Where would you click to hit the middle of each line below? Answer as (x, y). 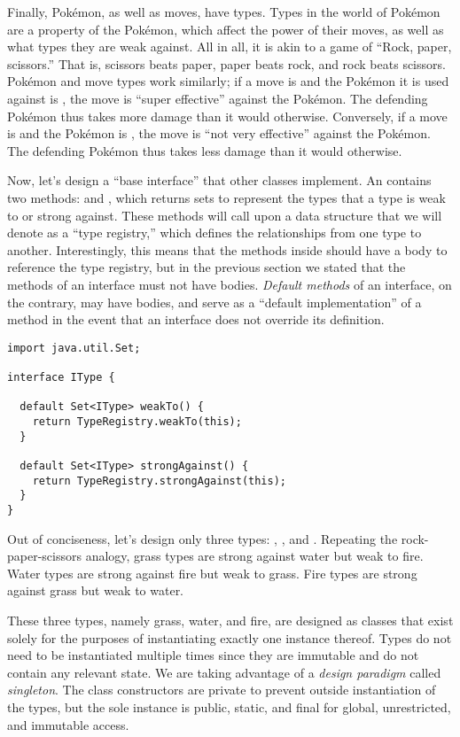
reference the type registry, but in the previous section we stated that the (207, 267)
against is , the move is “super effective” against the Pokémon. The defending (218, 98)
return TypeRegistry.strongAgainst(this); (159, 481)
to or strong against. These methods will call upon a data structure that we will (225, 215)
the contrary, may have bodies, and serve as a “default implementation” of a (214, 302)
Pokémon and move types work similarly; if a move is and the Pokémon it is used (228, 81)
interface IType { (61, 377)
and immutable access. (68, 724)
